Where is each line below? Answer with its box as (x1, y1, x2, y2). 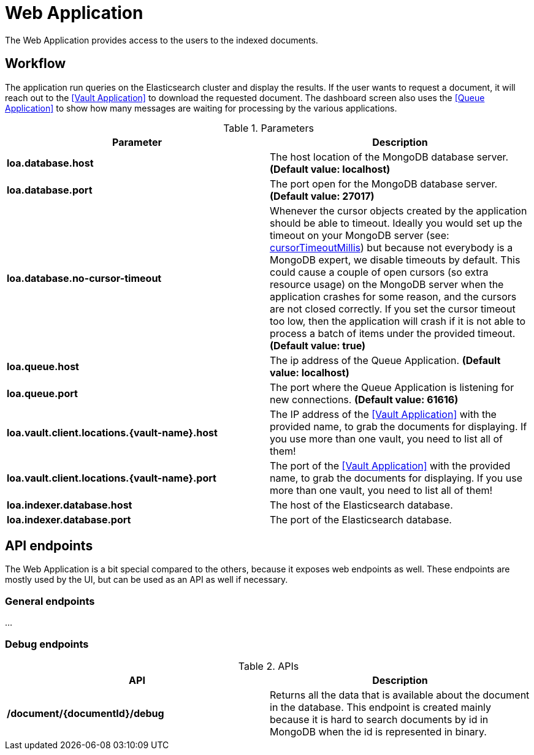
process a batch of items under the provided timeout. (270, 327, 516, 340)
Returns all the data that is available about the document (270, 688, 530, 701)
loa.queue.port (7, 387, 78, 400)
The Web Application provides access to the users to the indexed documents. (5, 34, 318, 45)
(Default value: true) (270, 339, 366, 352)
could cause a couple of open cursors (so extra (270, 265, 489, 278)
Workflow (5, 56, 66, 72)
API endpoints (5, 538, 93, 554)
